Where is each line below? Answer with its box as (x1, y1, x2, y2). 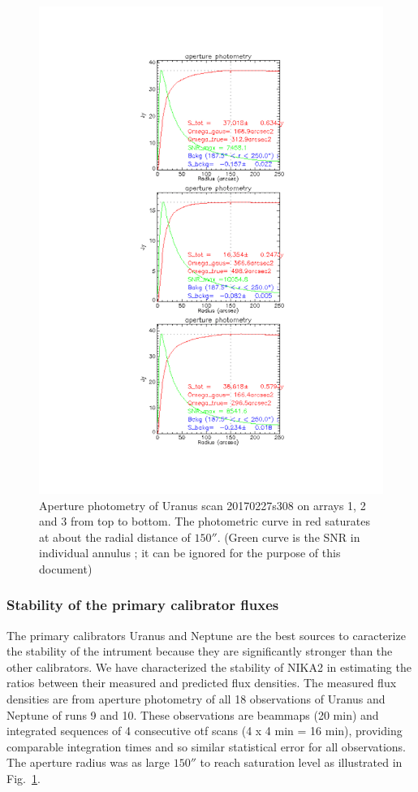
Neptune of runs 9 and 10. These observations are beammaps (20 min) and (6, 706, 379, 723)
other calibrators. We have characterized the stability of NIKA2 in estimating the (6, 658, 412, 675)
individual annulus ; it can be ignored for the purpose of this (39, 544, 341, 561)
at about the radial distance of (39, 528, 191, 545)
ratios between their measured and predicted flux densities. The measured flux (6, 674, 397, 691)
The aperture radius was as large (6, 754, 170, 771)
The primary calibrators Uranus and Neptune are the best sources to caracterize (6, 626, 406, 643)
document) (39, 560, 93, 577)
